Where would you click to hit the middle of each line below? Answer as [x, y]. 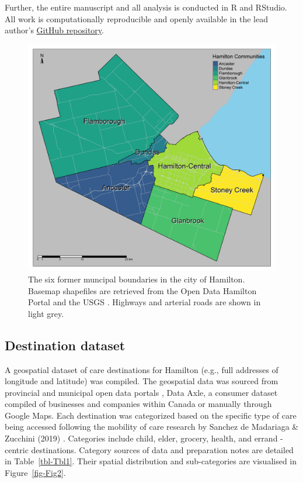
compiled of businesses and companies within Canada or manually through [138, 404]
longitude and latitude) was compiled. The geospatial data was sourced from [142, 381]
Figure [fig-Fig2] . [35, 472]
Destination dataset [65, 345]
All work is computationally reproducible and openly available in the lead [136, 18]
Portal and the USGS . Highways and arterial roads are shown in [144, 302]
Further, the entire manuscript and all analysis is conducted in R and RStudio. [146, 7]
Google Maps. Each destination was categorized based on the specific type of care [151, 415]
